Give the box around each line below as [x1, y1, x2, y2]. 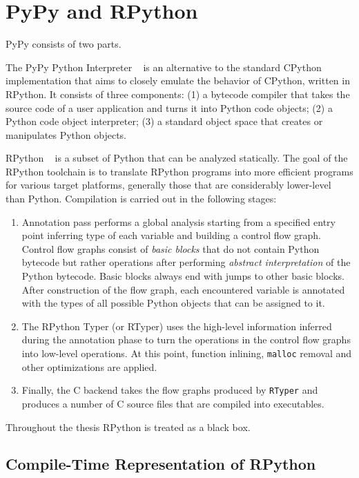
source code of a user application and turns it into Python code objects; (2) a [6, 100, 333, 115]
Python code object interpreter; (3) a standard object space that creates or [6, 114, 323, 128]
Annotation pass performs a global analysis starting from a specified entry [21, 214, 336, 229]
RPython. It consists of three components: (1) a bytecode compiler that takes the [6, 86, 350, 101]
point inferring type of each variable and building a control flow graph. [21, 228, 321, 242]
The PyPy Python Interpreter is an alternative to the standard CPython [6, 59, 322, 74]
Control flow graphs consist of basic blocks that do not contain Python [21, 241, 320, 256]
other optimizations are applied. [21, 359, 157, 374]
